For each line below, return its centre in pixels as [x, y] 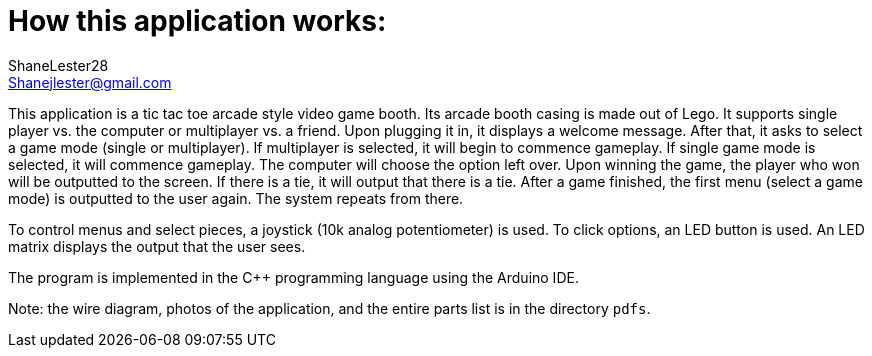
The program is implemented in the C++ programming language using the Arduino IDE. [293, 277]
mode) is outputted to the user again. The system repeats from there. [236, 198]
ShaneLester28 [58, 65]
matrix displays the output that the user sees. [157, 246]
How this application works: [197, 21]
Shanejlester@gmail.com [90, 82]
